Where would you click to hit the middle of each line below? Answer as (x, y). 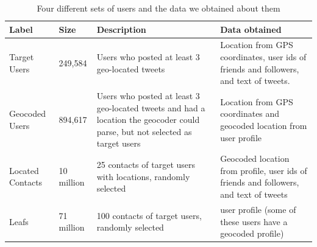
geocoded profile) (252, 233)
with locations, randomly (143, 176)
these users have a (254, 221)
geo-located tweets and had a (151, 107)
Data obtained (251, 29)
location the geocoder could (148, 120)
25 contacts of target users (146, 165)
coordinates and (250, 113)
